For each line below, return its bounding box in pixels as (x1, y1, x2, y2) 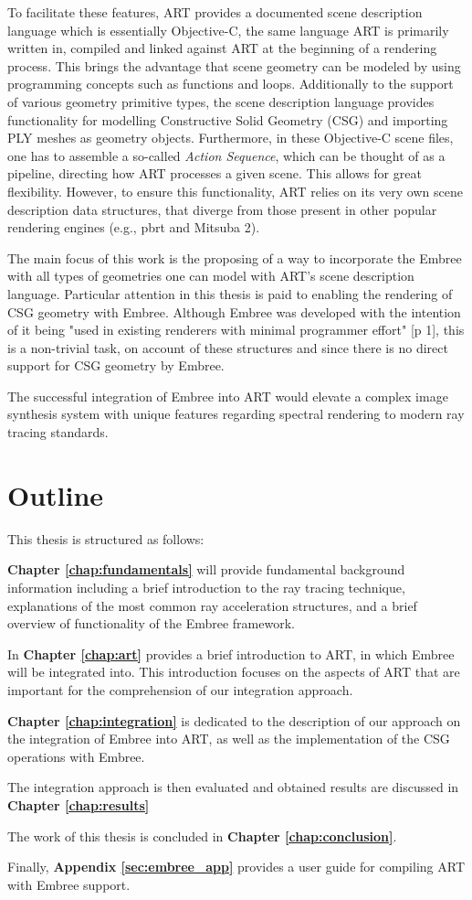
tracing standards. (7, 423, 109, 442)
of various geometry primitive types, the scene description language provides (7, 91, 435, 111)
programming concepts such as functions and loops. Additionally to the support (7, 74, 454, 93)
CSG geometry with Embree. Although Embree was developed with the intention (7, 302, 461, 321)
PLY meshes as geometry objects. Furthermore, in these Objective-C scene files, (7, 128, 454, 147)
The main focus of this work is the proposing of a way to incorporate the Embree (7, 248, 462, 267)
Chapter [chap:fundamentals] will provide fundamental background (7, 560, 405, 579)
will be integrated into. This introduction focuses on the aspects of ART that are (7, 662, 460, 681)
